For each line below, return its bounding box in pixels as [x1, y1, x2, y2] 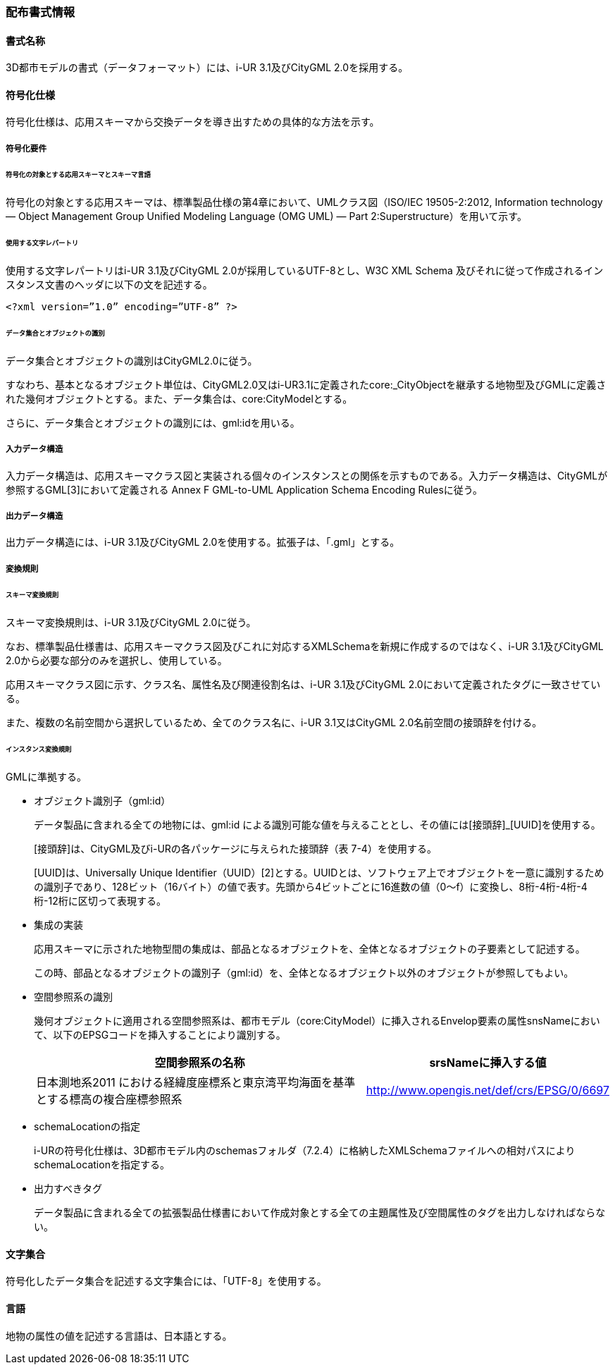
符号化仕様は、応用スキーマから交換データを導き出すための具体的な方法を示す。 [6, 116, 380, 128]
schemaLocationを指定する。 [34, 1158, 170, 1171]
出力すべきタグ [34, 1182, 103, 1195]
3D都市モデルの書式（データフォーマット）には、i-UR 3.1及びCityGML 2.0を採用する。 [6, 61, 409, 74]
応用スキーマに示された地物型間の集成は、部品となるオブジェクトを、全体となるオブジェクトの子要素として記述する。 [34, 943, 585, 955]
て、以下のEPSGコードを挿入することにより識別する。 [34, 1029, 286, 1041]
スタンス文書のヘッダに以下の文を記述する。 [6, 279, 213, 291]
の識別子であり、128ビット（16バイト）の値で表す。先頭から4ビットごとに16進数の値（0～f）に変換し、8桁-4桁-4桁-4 [34, 881, 588, 893]
